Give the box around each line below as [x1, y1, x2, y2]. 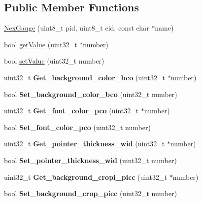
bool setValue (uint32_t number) [4, 56, 104, 66]
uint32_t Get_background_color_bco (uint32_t [4, 72, 165, 82]
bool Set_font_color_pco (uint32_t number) [4, 122, 151, 132]
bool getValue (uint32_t [4, 39, 77, 49]
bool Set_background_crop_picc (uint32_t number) [4, 188, 177, 199]
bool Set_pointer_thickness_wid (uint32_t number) [4, 155, 177, 165]
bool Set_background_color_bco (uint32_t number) [4, 89, 177, 99]
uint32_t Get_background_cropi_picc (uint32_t [4, 171, 168, 182]
